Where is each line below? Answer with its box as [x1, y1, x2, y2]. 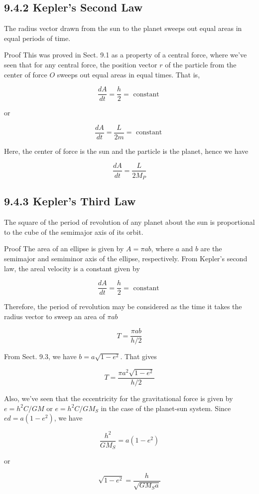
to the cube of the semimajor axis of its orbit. [4, 226, 143, 237]
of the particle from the [165, 59, 237, 69]
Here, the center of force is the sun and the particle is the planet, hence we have [4, 145, 249, 156]
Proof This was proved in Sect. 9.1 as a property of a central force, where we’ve [4, 49, 247, 60]
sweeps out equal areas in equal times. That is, [57, 69, 200, 79]
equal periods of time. [4, 32, 71, 43]
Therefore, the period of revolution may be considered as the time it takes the [4, 301, 242, 312]
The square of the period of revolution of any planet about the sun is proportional [4, 217, 255, 227]
